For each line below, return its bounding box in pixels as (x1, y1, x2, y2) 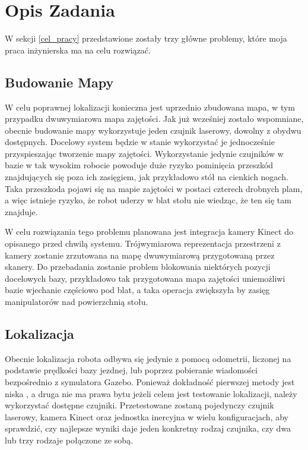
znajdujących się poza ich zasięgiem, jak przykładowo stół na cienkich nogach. (5, 171, 288, 183)
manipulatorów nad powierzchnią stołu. (5, 295, 148, 308)
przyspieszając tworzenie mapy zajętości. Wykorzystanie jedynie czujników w (5, 147, 284, 159)
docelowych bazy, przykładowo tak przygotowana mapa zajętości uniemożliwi (5, 272, 285, 284)
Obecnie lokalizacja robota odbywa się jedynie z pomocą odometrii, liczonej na (5, 352, 291, 364)
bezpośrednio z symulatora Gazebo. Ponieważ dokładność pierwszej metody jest (5, 376, 295, 388)
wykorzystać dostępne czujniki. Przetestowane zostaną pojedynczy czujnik (5, 399, 274, 411)
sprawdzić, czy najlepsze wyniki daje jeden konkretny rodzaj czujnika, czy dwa (5, 422, 291, 435)
